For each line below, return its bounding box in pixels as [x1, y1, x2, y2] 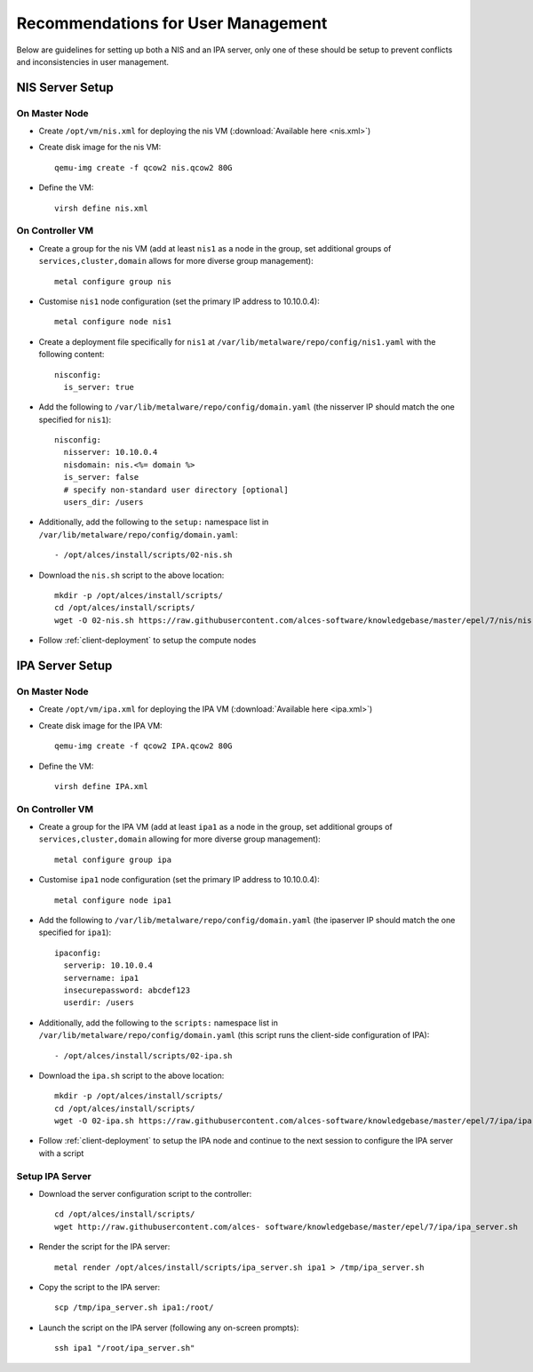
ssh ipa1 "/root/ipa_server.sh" [54, 1343, 195, 1353]
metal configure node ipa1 [54, 895, 172, 905]
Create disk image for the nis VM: [38, 142, 162, 153]
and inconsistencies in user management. [16, 56, 169, 67]
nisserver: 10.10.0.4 [63, 447, 158, 458]
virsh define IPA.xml [54, 781, 148, 791]
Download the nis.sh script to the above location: [38, 570, 225, 580]
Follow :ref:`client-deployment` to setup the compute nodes [38, 635, 257, 646]
